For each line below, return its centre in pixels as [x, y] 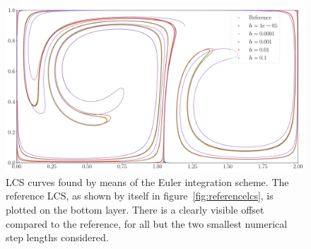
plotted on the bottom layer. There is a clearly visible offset [135, 209]
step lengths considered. [57, 237]
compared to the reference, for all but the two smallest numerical [147, 223]
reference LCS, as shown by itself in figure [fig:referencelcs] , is [140, 196]
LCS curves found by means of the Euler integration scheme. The [147, 181]
